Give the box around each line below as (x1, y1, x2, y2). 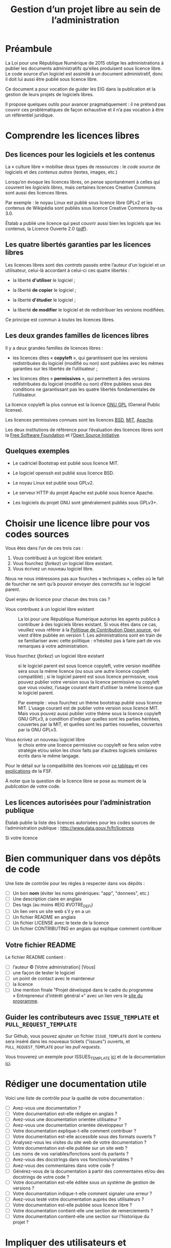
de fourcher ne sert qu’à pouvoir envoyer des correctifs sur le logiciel (5, 581, 151, 587)
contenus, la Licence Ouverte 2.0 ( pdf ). (5, 225, 88, 232)
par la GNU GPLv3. (18, 727, 58, 733)
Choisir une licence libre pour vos (5, 518, 150, 529)
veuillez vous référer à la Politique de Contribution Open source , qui (18, 627, 160, 633)
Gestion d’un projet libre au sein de (10, 4, 161, 15)
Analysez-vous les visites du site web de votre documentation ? (12, 1139, 147, 1146)
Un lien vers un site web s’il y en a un (12, 908, 91, 914)
